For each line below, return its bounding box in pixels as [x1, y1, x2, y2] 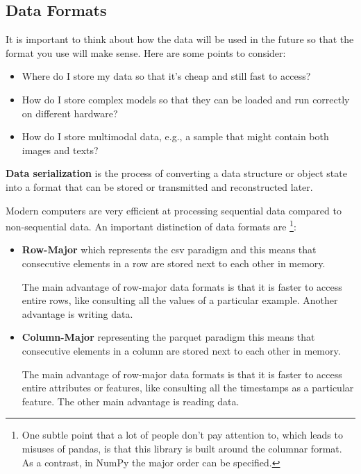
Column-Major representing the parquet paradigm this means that [22, 330, 315, 344]
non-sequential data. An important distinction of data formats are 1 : [6, 217, 296, 233]
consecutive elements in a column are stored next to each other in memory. [22, 343, 341, 357]
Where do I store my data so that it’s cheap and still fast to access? [22, 69, 311, 83]
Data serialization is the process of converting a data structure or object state [6, 166, 347, 180]
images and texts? [22, 142, 99, 157]
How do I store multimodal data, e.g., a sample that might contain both [22, 129, 329, 144]
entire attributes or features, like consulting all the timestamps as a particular [22, 380, 354, 395]
